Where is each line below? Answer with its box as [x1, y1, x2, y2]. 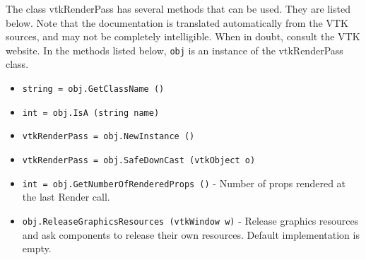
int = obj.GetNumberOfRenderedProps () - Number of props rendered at [22, 175, 346, 190]
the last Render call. [22, 189, 110, 204]
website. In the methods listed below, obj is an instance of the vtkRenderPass [6, 42, 343, 57]
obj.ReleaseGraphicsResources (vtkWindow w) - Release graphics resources [22, 213, 359, 227]
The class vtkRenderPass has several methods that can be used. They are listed [6, 1, 351, 16]
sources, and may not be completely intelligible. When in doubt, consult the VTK [6, 29, 360, 44]
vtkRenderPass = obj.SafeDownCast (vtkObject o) [22, 155, 256, 165]
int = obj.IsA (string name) [22, 107, 160, 118]
